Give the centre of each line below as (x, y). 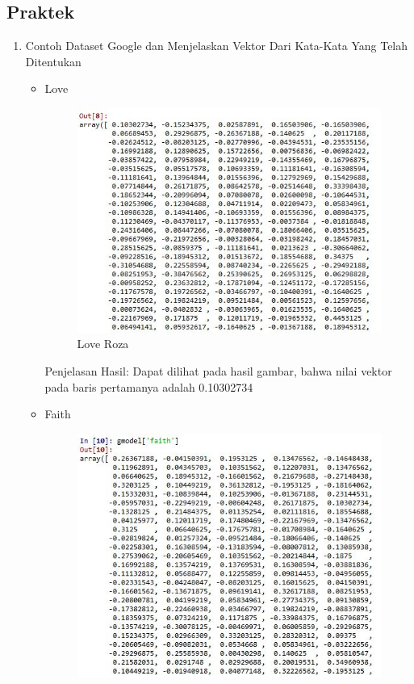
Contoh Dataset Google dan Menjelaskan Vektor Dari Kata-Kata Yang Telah (217, 46)
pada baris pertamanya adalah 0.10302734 (149, 386)
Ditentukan (53, 61)
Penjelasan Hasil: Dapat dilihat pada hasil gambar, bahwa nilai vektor (218, 370)
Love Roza (103, 344)
